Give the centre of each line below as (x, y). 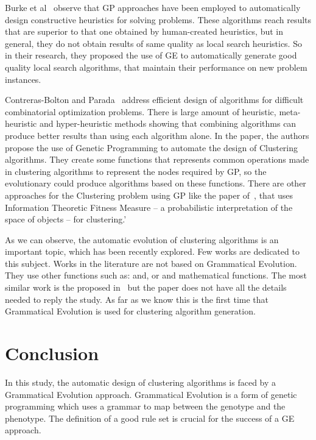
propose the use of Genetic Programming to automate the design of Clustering (152, 147)
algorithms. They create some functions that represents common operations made (157, 159)
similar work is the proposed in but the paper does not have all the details (146, 287)
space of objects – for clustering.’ (66, 219)
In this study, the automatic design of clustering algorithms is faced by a (141, 382)
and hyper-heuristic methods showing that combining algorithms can (168, 123)
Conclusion (52, 353)
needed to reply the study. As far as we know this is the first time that (137, 299)
